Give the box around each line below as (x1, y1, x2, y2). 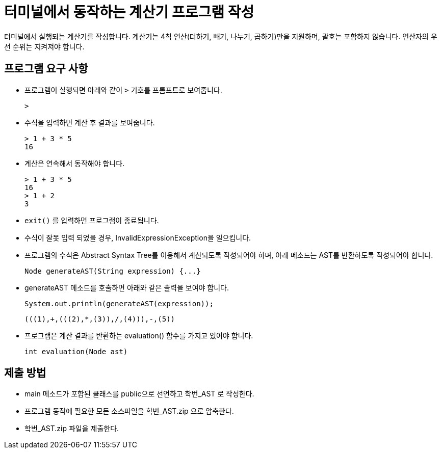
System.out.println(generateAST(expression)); (24, 299, 214, 308)
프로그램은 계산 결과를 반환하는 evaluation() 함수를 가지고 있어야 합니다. (24, 331, 253, 340)
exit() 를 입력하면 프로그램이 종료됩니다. (24, 216, 159, 225)
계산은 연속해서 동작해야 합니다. (24, 158, 125, 168)
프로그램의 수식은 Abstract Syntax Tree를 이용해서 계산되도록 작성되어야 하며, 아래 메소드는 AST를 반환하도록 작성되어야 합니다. (24, 250, 433, 259)
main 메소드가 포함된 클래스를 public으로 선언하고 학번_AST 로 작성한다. (24, 389, 254, 398)
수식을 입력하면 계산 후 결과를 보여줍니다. (24, 118, 155, 127)
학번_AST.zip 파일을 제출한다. (24, 424, 119, 433)
